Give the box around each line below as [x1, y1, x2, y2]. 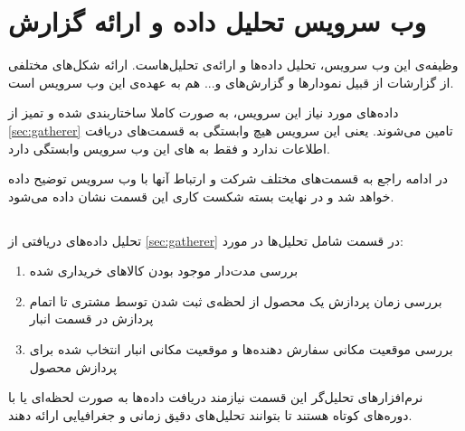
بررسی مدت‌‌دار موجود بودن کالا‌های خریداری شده [29, 261, 299, 280]
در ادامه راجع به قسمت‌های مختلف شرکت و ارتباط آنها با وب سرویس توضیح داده [8, 169, 449, 188]
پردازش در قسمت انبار [29, 309, 154, 328]
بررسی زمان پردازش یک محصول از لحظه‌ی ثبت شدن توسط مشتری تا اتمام [29, 291, 442, 310]
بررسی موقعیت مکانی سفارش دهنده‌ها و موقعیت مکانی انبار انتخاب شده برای [29, 340, 453, 359]
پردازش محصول [29, 357, 118, 376]
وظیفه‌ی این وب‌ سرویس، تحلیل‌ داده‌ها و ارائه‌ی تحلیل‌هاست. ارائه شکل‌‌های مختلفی [8, 55, 459, 74]
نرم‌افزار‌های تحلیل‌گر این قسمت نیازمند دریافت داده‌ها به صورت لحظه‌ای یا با [8, 388, 423, 407]
